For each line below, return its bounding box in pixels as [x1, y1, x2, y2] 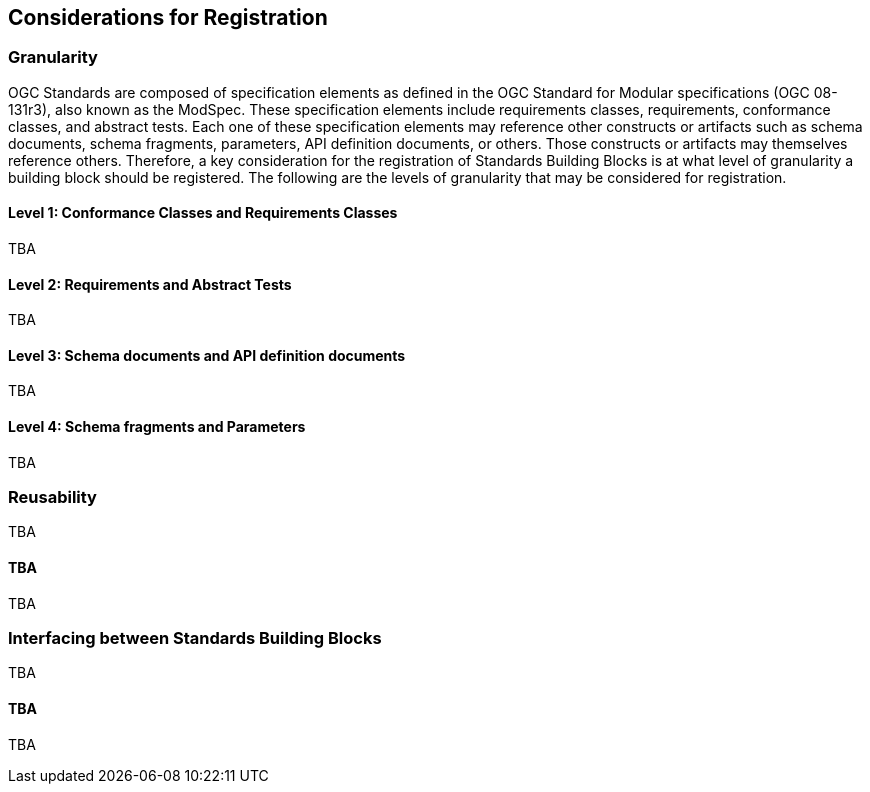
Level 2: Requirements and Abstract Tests [8, 275, 292, 293]
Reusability [8, 487, 97, 508]
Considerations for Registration [8, 5, 328, 30]
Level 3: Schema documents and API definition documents [8, 346, 406, 364]
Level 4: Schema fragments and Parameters [8, 418, 306, 436]
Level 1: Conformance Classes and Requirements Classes [8, 204, 398, 222]
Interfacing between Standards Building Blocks [8, 628, 382, 649]
